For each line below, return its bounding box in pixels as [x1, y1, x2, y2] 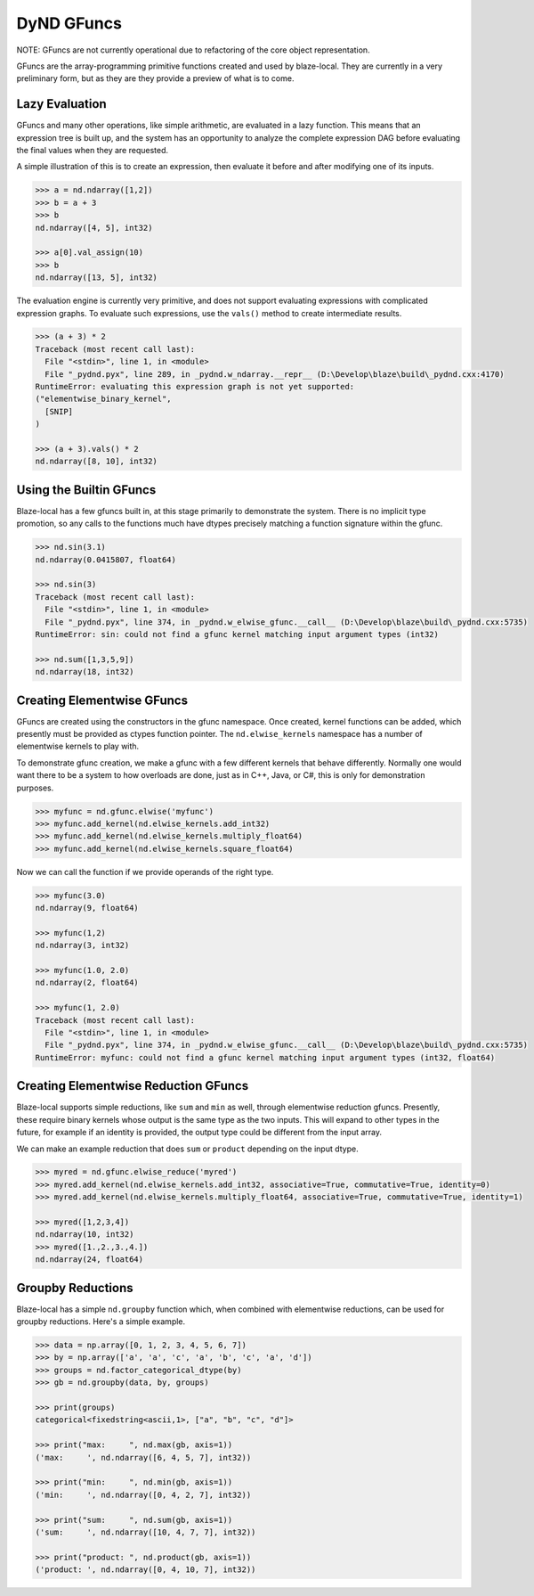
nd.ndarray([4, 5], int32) [35, 223, 153, 233]
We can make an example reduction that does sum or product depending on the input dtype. [16, 1143, 360, 1154]
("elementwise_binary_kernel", [35, 394, 173, 405]
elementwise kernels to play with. [16, 741, 140, 752]
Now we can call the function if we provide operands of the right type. [16, 866, 274, 877]
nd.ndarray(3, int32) [35, 940, 130, 951]
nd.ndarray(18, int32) [35, 667, 134, 677]
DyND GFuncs [16, 13, 122, 33]
